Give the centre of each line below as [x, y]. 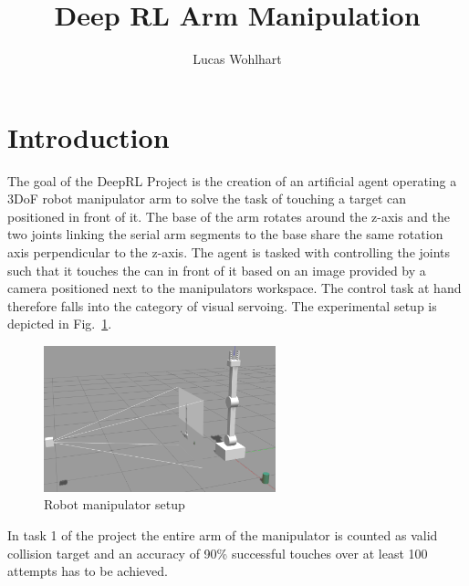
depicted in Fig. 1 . [60, 324]
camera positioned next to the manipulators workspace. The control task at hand [234, 288]
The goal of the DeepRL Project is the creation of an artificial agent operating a [232, 180]
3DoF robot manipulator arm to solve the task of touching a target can [207, 199]
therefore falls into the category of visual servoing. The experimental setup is [222, 305]
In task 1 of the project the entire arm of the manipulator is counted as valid [223, 534]
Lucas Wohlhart [237, 59]
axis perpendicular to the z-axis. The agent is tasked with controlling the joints [229, 252]
